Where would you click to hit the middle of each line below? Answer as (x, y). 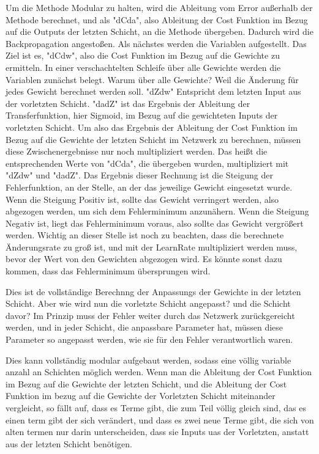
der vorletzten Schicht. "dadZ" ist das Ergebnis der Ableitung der (128, 103)
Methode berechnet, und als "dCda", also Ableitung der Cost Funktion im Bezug (157, 19)
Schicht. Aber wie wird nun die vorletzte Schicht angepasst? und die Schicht (148, 303)
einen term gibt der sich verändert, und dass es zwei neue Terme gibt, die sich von (160, 419)
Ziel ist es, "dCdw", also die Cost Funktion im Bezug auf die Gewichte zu (143, 55)
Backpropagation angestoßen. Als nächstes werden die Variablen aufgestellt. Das (156, 43)
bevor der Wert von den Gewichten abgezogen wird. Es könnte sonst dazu (144, 259)
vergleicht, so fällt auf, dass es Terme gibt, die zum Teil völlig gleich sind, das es (156, 408)
